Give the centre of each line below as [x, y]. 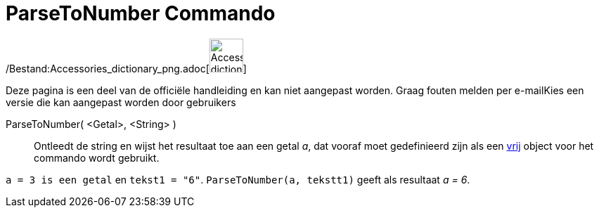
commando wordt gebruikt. [97, 157]
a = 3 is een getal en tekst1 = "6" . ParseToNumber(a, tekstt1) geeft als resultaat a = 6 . [238, 179]
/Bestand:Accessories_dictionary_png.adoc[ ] [126, 68]
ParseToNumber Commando [141, 13]
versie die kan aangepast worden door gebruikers [121, 102]
